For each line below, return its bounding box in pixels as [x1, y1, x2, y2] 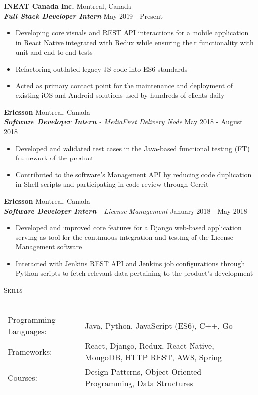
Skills [4, 285, 23, 295]
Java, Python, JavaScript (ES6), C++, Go [85, 319, 233, 331]
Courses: [8, 371, 37, 383]
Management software [15, 241, 82, 252]
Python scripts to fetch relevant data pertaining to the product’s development [15, 268, 253, 278]
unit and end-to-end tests [15, 47, 93, 57]
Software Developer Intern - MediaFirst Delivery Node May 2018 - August [4, 116, 243, 127]
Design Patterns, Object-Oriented [85, 366, 202, 378]
